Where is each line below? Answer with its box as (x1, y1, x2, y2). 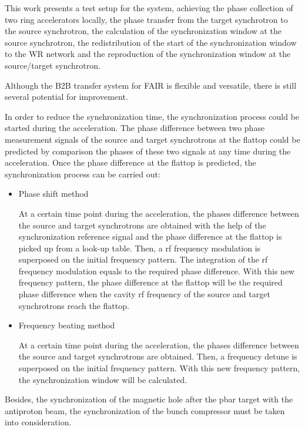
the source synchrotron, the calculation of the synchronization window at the (5, 25, 281, 37)
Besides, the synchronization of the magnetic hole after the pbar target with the (5, 393, 293, 405)
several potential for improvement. (5, 90, 128, 103)
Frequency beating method (18, 319, 115, 331)
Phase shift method (18, 187, 89, 200)
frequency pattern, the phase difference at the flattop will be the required (18, 276, 283, 288)
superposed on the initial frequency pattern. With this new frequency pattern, (18, 362, 300, 374)
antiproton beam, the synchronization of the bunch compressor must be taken (5, 404, 285, 416)
